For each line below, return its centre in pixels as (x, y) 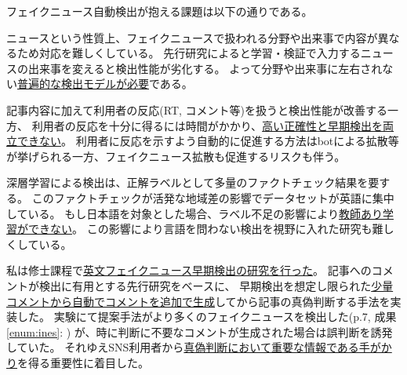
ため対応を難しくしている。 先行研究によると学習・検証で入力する (189, 53)
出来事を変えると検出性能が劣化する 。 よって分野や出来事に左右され (205, 68)
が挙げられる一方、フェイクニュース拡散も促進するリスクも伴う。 (176, 156)
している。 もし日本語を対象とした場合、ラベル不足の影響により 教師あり (194, 213)
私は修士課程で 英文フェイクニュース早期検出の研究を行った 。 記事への (189, 270)
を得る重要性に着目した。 (83, 362)
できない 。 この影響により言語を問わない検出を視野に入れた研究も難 (205, 229)
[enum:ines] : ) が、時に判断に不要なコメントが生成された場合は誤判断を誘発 (200, 331)
